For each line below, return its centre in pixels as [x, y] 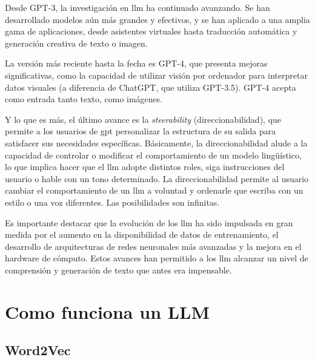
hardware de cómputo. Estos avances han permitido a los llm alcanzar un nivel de [157, 258]
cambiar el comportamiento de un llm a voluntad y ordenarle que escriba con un [154, 190]
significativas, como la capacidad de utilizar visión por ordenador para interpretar [156, 75]
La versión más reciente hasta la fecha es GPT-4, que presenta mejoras [136, 63]
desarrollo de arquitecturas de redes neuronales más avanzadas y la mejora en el [153, 246]
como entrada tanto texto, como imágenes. [84, 99]
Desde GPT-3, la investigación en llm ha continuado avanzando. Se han [138, 7]
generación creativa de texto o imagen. [76, 43]
